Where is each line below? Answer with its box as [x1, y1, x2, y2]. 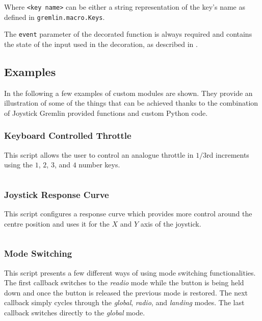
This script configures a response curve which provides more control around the [4, 208, 252, 219]
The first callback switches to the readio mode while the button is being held [4, 277, 244, 288]
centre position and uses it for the [4, 218, 110, 229]
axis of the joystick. [140, 218, 201, 229]
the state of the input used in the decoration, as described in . [4, 38, 198, 49]
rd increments [206, 149, 249, 160]
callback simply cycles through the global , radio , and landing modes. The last [4, 297, 245, 308]
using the [4, 159, 33, 170]
